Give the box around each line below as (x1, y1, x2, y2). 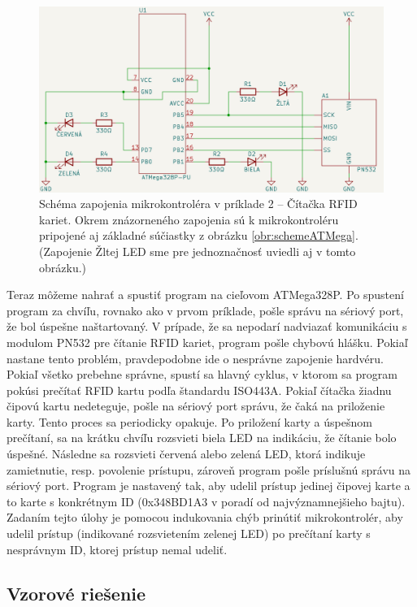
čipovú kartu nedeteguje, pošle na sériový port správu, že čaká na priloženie (7, 397, 385, 414)
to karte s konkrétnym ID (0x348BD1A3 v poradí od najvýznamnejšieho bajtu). (7, 492, 406, 509)
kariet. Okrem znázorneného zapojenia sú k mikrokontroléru (39, 210, 339, 228)
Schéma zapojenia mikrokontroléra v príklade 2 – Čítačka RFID (39, 195, 358, 212)
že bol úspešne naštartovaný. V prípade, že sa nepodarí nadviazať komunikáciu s (7, 318, 407, 335)
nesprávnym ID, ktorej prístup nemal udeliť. (7, 540, 228, 557)
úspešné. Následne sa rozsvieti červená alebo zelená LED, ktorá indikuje (7, 445, 366, 462)
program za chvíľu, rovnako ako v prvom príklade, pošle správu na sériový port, (7, 301, 404, 319)
